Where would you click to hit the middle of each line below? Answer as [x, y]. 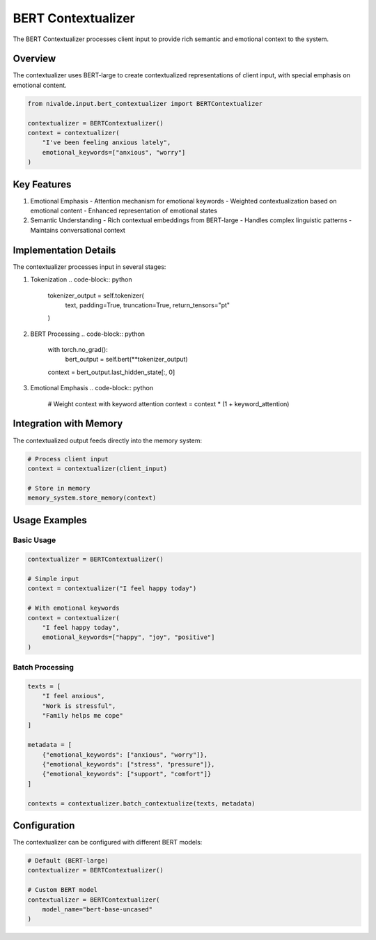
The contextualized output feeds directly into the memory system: [107, 440]
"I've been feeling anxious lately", [107, 142]
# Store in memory [59, 488]
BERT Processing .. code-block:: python [88, 334]
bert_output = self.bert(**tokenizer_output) [126, 360]
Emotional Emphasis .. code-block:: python [92, 388]
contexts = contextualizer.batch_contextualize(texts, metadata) [141, 803]
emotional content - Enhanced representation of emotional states [124, 211]
